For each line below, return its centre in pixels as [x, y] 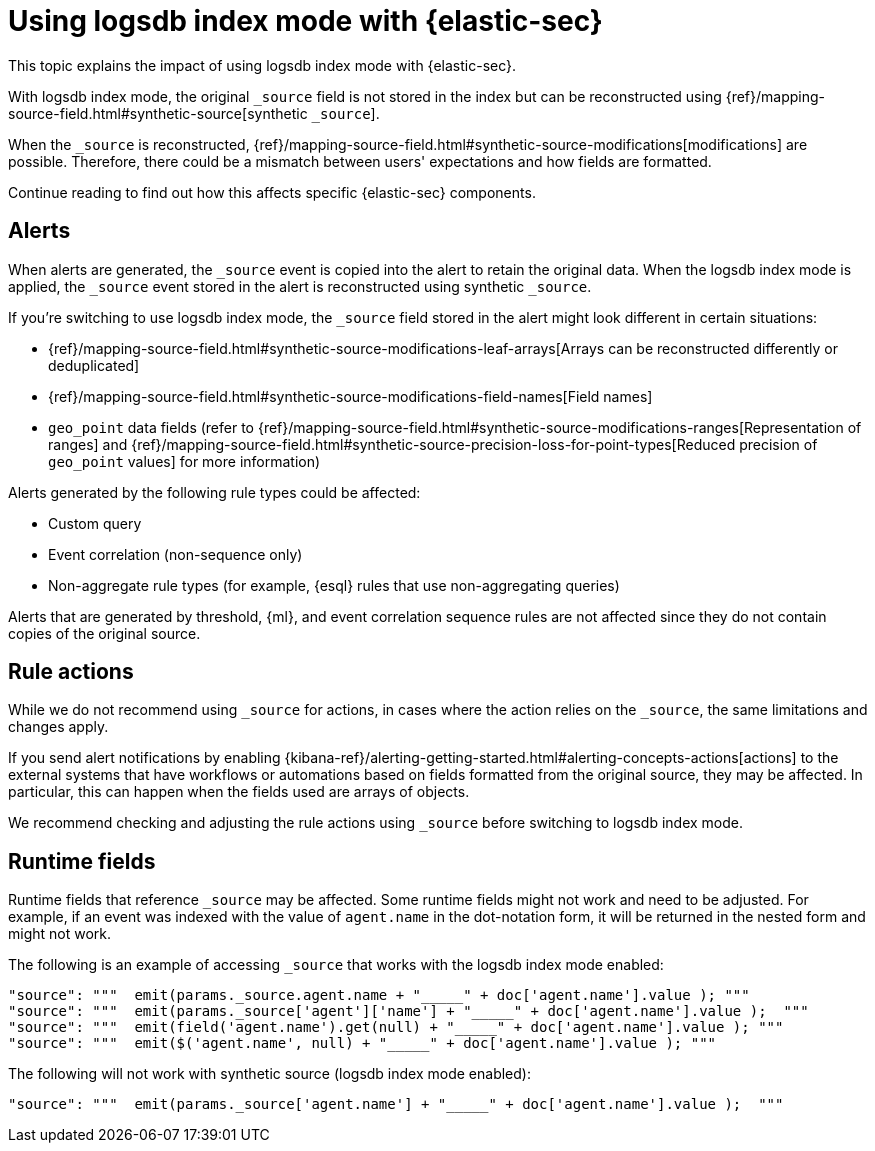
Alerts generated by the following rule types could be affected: [214, 492]
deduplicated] [94, 365]
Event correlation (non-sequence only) [175, 554]
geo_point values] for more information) [184, 461]
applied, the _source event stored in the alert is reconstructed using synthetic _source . [300, 286]
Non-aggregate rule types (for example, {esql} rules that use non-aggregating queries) [334, 585]
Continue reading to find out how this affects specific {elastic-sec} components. [272, 192]
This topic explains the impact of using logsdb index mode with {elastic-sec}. [262, 65]
